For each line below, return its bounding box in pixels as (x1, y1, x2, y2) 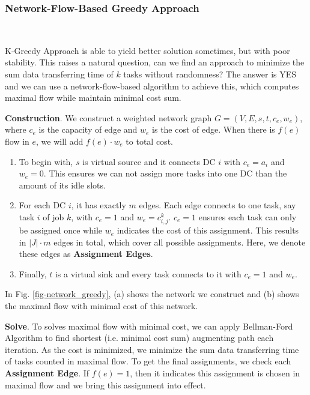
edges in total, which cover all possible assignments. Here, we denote (53, 235, 306, 248)
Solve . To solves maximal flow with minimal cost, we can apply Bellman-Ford (5, 319, 293, 332)
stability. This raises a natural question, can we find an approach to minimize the (5, 56, 305, 68)
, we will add (36, 134, 84, 147)
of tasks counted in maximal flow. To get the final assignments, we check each (5, 355, 291, 367)
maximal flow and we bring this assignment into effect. (5, 378, 206, 391)
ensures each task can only (198, 210, 297, 223)
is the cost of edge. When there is (152, 123, 275, 136)
